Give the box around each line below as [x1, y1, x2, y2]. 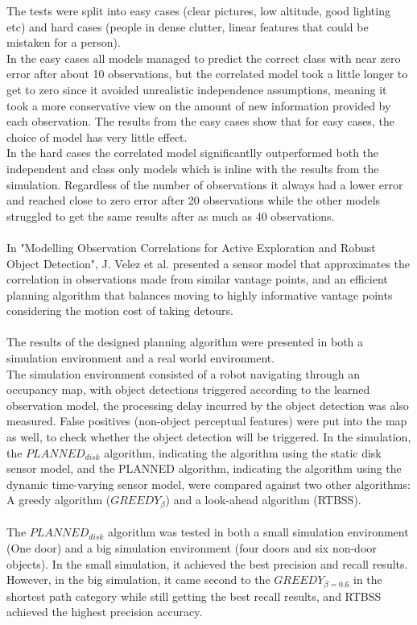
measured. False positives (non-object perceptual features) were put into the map [6, 412, 407, 429]
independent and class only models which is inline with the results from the [6, 159, 379, 176]
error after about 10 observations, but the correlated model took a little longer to [6, 65, 408, 82]
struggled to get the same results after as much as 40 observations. [6, 207, 335, 224]
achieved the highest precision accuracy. [6, 603, 203, 620]
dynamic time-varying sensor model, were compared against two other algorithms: [6, 475, 411, 492]
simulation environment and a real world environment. [6, 350, 275, 366]
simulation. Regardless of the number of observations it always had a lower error [6, 176, 403, 192]
